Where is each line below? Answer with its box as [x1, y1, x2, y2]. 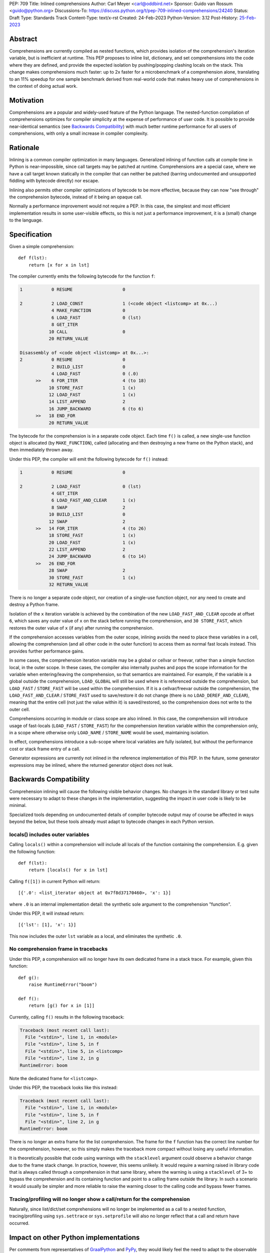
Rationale [9, 143, 39, 152]
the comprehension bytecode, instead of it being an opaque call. [9, 193, 142, 200]
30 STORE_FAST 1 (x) [48, 574, 136, 580]
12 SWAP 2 [48, 519, 125, 524]
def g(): [18, 975, 39, 980]
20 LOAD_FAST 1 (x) [48, 539, 136, 545]
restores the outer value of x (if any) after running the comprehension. [9, 624, 154, 631]
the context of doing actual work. [9, 83, 77, 89]
